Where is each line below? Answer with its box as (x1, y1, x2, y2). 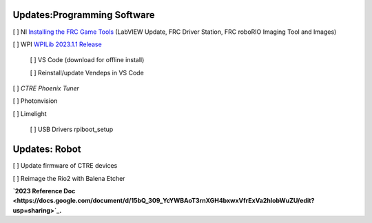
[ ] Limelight (12, 109, 48, 117)
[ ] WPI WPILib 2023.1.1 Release (12, 40, 103, 48)
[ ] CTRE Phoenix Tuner (12, 84, 79, 93)
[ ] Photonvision (12, 97, 58, 105)
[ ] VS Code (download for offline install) (30, 56, 145, 64)
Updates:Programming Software (12, 9, 155, 21)
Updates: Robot (12, 144, 82, 155)
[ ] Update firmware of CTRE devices (12, 162, 118, 170)
